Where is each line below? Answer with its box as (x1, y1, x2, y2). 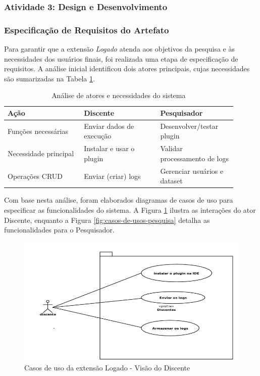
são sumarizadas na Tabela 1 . (4, 73, 95, 83)
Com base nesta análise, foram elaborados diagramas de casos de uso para (4, 195, 233, 205)
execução (84, 130, 112, 141)
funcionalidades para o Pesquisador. (4, 224, 115, 235)
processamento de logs (160, 153, 229, 163)
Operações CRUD (8, 170, 63, 181)
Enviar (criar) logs (84, 170, 141, 181)
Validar (160, 143, 183, 154)
